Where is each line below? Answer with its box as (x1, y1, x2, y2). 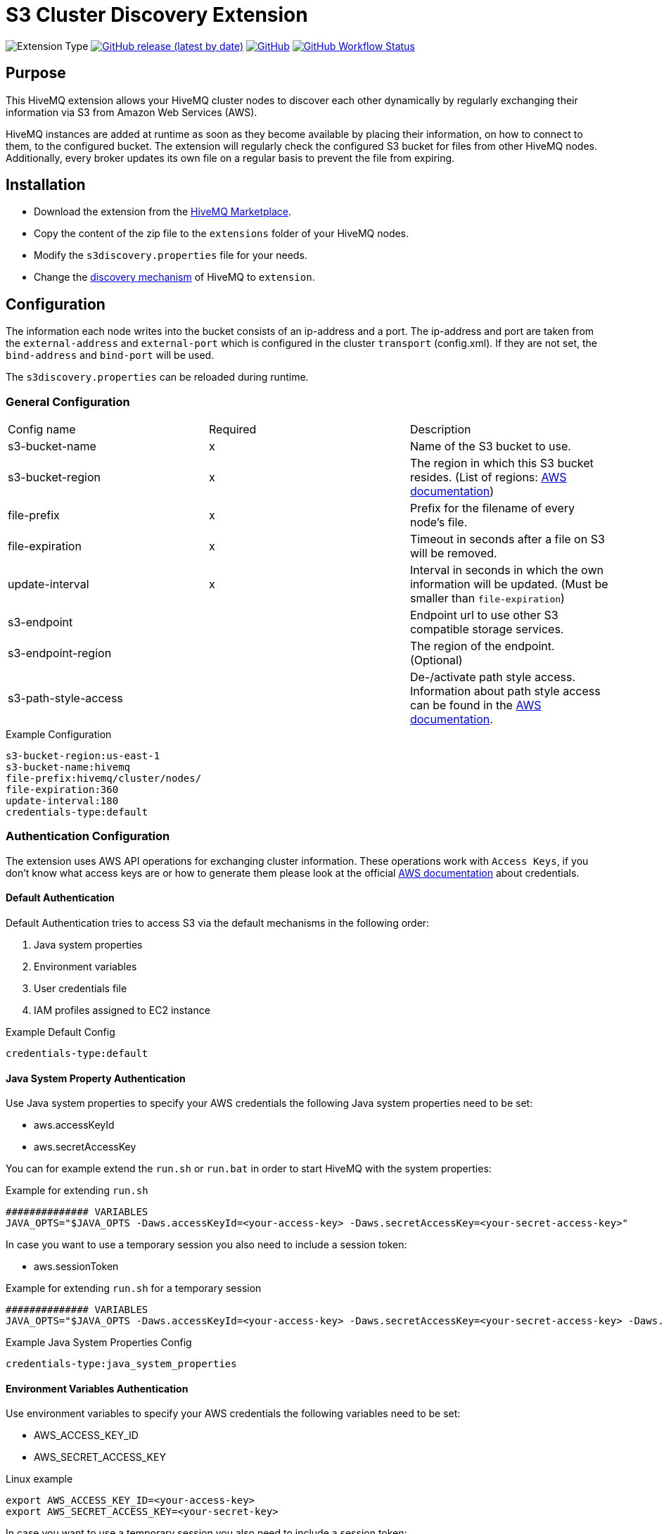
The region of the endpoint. (409, 639, 555, 654)
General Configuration (6, 394, 130, 409)
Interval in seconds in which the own (409, 563, 604, 578)
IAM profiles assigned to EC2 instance (34, 1004, 210, 1016)
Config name (8, 422, 76, 437)
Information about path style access (409, 684, 601, 699)
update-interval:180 (6, 795, 119, 807)
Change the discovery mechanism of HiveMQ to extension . (34, 271, 315, 284)
